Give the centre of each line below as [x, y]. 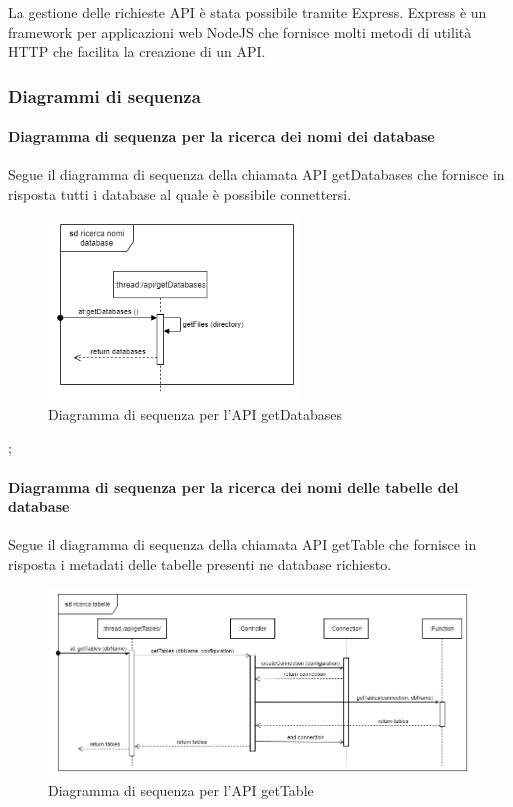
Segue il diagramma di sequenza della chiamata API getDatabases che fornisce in [256, 174]
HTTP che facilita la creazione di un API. [137, 51]
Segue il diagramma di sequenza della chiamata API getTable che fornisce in [242, 544]
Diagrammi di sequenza [104, 95]
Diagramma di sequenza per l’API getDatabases [195, 413]
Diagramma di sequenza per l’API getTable [181, 789]
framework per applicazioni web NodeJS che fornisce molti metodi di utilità [240, 31]
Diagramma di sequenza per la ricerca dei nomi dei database [221, 136]
